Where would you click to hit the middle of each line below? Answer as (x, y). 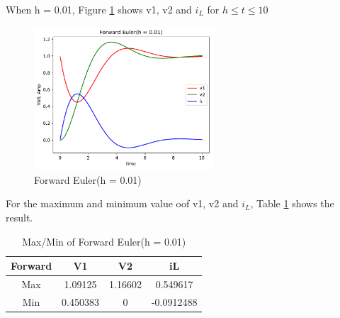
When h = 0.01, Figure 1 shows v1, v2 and (99, 9)
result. (19, 217)
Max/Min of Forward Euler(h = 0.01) (104, 241)
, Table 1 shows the (292, 203)
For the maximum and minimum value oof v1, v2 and (122, 203)
